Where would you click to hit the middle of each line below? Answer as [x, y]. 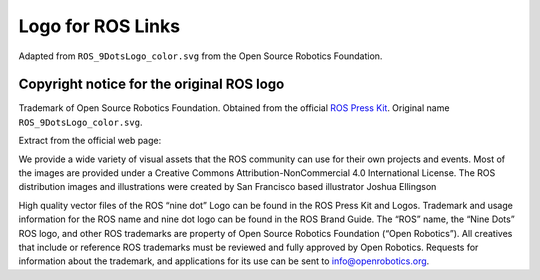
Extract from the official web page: [90, 141]
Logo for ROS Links [99, 26]
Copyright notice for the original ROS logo [151, 84]
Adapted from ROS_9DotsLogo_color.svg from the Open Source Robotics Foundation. [200, 56]
